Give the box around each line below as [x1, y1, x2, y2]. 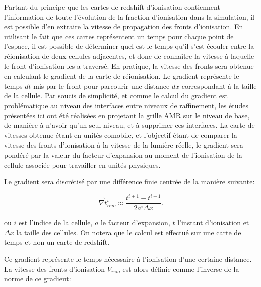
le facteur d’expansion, [100, 217, 170, 228]
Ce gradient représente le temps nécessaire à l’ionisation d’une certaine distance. [4, 253, 252, 264]
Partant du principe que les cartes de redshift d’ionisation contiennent [4, 2, 220, 12]
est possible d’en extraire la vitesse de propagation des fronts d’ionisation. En [4, 21, 243, 32]
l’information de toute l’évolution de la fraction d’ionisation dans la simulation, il [4, 11, 254, 22]
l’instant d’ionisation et [177, 217, 249, 228]
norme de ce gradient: [4, 273, 71, 284]
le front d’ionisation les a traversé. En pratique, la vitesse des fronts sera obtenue [4, 60, 254, 71]
